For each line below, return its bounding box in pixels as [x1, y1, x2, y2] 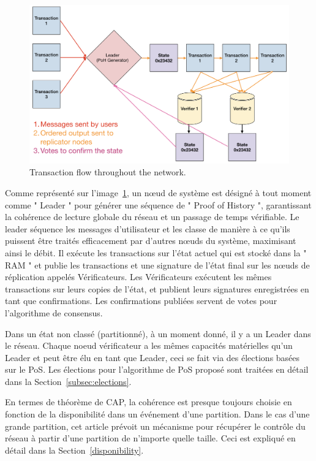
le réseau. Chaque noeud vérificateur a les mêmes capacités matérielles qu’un [5, 339, 293, 352]
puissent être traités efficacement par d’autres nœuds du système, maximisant [5, 234, 296, 247]
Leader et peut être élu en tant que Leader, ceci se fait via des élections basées [5, 351, 300, 364]
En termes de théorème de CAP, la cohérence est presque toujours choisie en [5, 395, 292, 408]
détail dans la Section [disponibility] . [5, 443, 144, 456]
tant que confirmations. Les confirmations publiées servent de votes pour [5, 294, 277, 307]
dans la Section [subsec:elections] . [5, 375, 132, 387]
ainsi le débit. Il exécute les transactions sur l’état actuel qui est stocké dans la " [5, 246, 307, 259]
